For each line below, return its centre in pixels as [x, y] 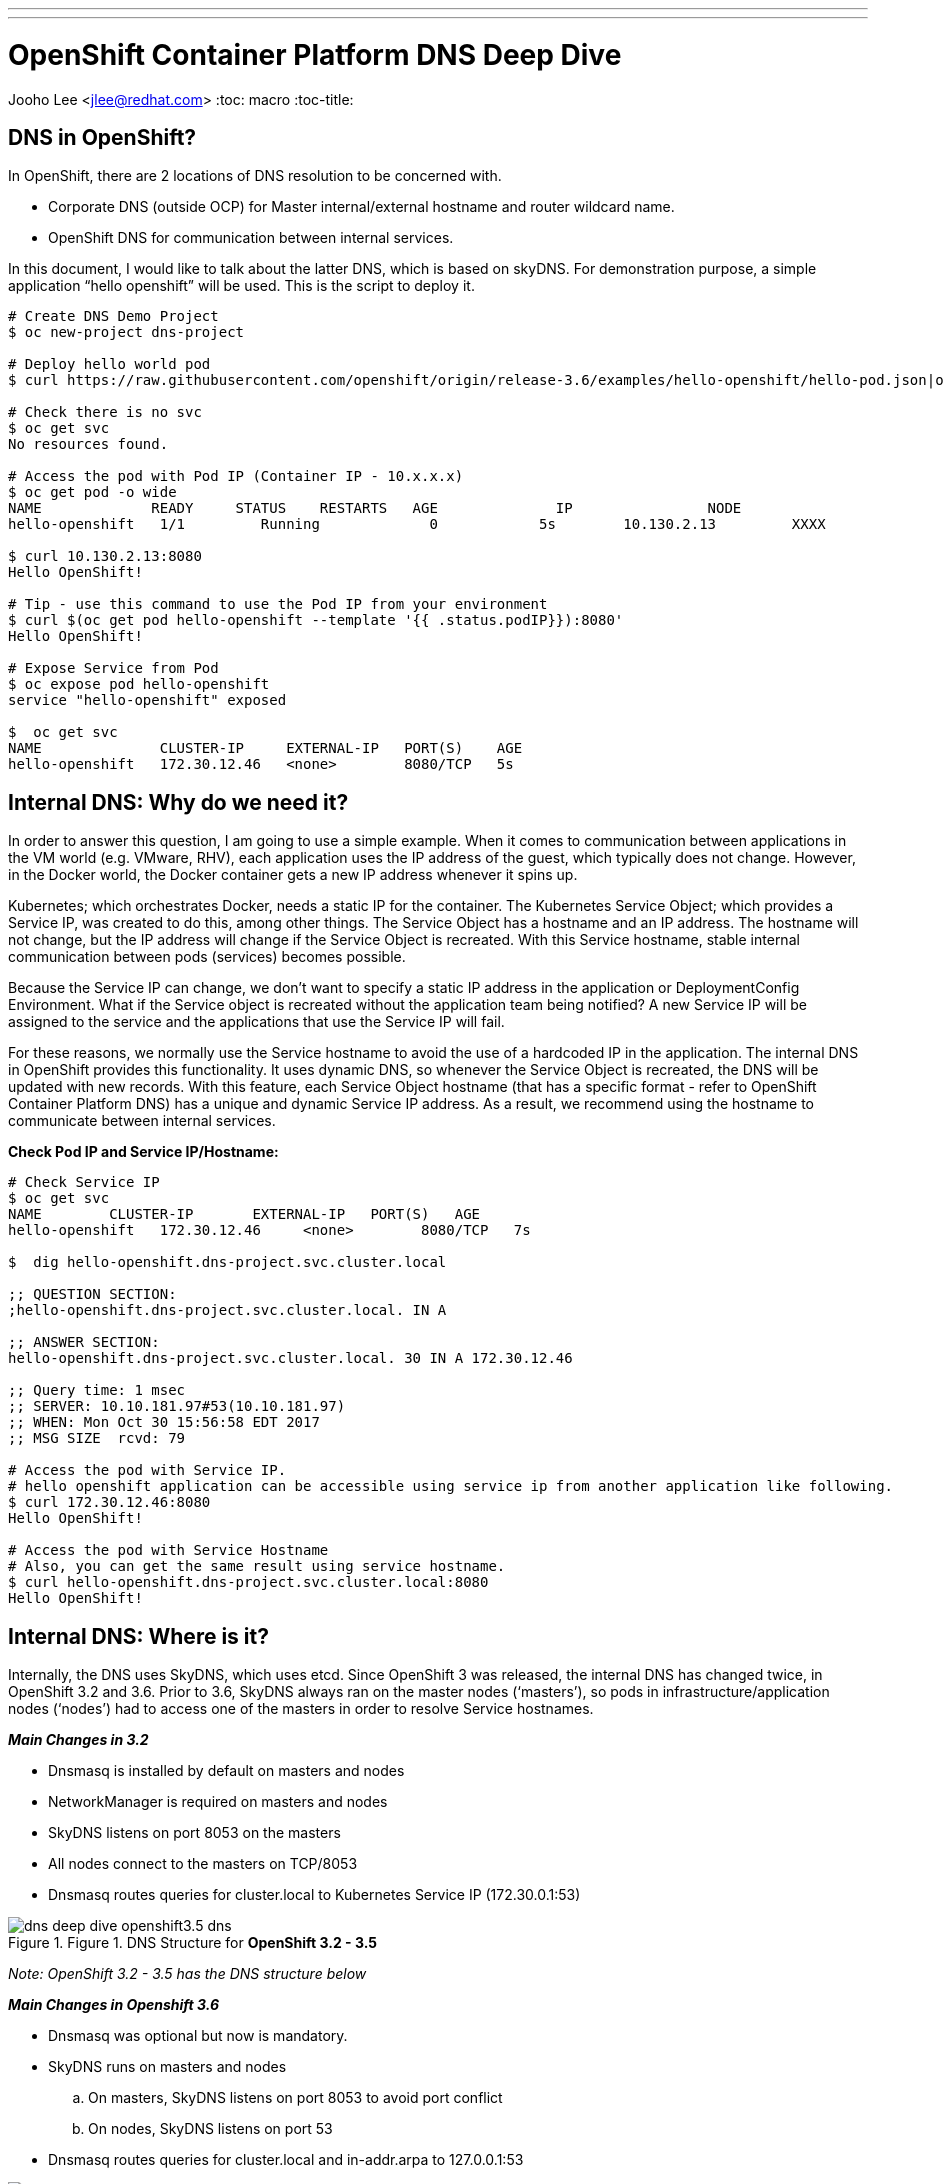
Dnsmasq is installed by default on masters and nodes [226, 1771]
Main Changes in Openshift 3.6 [114, 2005]
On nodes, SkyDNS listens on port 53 [210, 2129]
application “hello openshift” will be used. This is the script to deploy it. [241, 286]
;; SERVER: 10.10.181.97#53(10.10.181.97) [177, 1406]
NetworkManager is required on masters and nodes [218, 1802]
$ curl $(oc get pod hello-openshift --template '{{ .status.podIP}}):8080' [316, 620]
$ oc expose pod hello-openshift [139, 684]
